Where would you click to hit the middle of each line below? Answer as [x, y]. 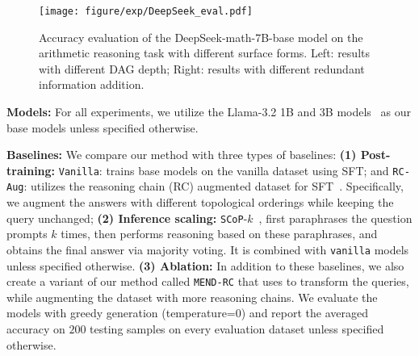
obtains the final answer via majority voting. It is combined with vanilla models [208, 249]
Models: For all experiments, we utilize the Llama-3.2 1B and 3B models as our [209, 112]
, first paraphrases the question [335, 218]
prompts [27, 234]
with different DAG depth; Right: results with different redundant [202, 68]
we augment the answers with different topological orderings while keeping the [200, 202]
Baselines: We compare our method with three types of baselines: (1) [182, 155]
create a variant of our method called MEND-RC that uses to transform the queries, [208, 281]
